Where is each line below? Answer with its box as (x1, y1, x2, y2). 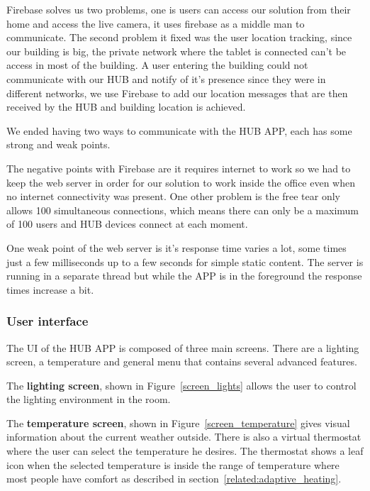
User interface (6, 312, 89, 330)
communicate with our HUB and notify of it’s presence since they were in (6, 71, 326, 86)
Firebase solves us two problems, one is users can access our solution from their (6, 2, 351, 16)
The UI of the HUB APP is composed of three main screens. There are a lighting (6, 340, 359, 355)
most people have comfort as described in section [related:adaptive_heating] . (6, 471, 342, 486)
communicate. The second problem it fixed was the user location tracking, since (6, 30, 352, 45)
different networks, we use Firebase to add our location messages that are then (6, 85, 348, 100)
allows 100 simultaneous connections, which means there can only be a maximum (6, 202, 359, 217)
